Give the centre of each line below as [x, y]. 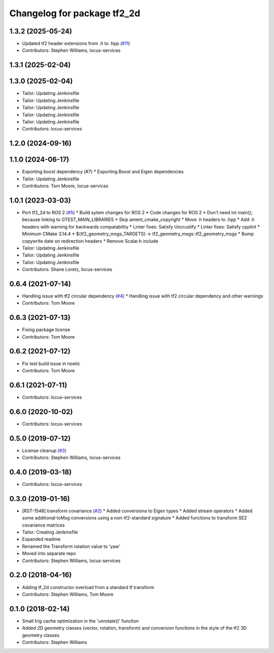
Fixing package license [46, 330]
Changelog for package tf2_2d [75, 13]
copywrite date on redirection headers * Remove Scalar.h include [90, 241]
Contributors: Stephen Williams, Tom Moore [68, 594]
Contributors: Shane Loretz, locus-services [67, 270]
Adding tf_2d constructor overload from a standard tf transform [88, 587]
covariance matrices [43, 525]
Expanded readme [41, 539]
